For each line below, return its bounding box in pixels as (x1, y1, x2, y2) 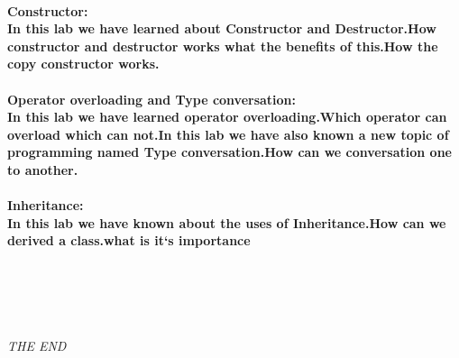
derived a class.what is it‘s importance (7, 231, 251, 250)
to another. (7, 160, 78, 179)
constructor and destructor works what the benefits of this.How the (7, 36, 438, 55)
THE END (7, 335, 67, 354)
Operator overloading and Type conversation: (7, 89, 297, 108)
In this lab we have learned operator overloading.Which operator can (7, 107, 447, 126)
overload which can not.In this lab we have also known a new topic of (7, 124, 449, 143)
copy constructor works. (7, 54, 160, 73)
